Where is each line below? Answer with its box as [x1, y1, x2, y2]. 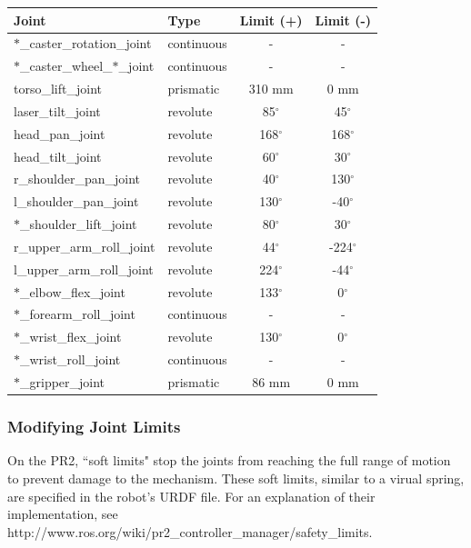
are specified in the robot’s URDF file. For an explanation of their [7, 486, 376, 505]
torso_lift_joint [14, 79, 102, 98]
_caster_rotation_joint [20, 34, 152, 53]
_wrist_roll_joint [20, 350, 121, 369]
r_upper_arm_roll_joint [14, 236, 155, 255]
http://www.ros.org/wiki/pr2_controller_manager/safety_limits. [7, 522, 373, 541]
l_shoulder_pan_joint [14, 192, 139, 211]
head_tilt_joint [14, 146, 102, 165]
